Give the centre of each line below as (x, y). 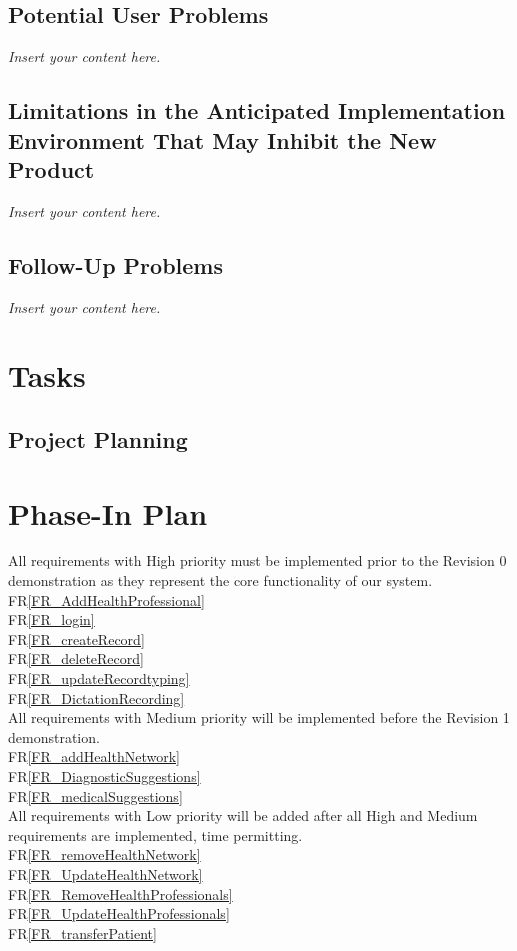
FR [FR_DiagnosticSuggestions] (104, 775)
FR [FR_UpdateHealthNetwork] (105, 873)
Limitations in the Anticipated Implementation (257, 110)
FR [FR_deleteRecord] (76, 658)
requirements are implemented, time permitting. (155, 834)
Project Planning (98, 438)
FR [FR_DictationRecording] (96, 697)
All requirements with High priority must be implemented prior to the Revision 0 (257, 560)
